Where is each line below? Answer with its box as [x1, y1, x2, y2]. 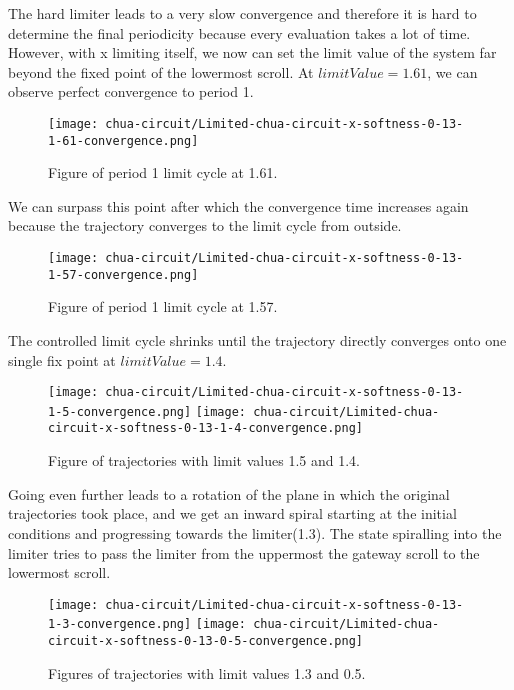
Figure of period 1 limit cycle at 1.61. [48, 162, 278, 183]
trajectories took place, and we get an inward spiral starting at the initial [8, 503, 457, 524]
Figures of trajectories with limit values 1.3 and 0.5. [48, 662, 366, 683]
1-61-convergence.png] [48, 133, 199, 148]
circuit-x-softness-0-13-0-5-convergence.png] [48, 634, 363, 648]
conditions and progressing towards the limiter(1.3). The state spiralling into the [8, 522, 502, 543]
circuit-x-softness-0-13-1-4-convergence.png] [48, 421, 363, 436]
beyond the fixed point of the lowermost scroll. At [8, 61, 314, 82]
